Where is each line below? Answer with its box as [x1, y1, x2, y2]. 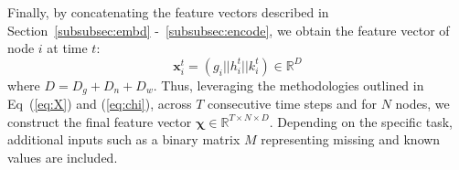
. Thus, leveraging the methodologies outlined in [153, 75, 424, 94]
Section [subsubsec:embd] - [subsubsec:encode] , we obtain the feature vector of [7, 20, 450, 39]
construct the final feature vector [7, 112, 192, 131]
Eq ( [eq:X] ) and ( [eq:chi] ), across [7, 94, 192, 113]
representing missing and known [261, 130, 441, 149]
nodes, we [395, 94, 450, 113]
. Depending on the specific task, [269, 112, 454, 131]
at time [47, 38, 88, 58]
